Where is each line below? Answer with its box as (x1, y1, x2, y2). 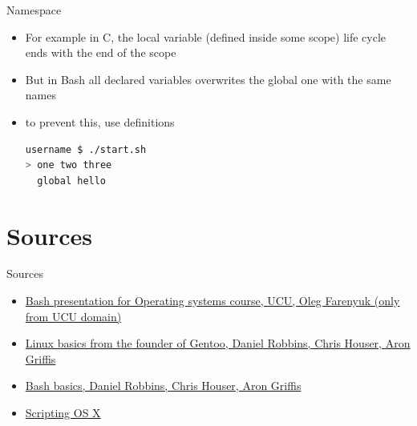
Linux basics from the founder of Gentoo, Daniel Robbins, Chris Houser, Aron (25, 335, 411, 352)
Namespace (6, 2, 62, 18)
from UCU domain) (25, 307, 122, 324)
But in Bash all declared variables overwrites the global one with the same (25, 70, 391, 87)
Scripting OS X (25, 404, 101, 421)
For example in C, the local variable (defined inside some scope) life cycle (25, 28, 387, 45)
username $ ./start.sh (25, 143, 147, 155)
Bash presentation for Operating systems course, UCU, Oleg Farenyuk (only (25, 292, 400, 309)
